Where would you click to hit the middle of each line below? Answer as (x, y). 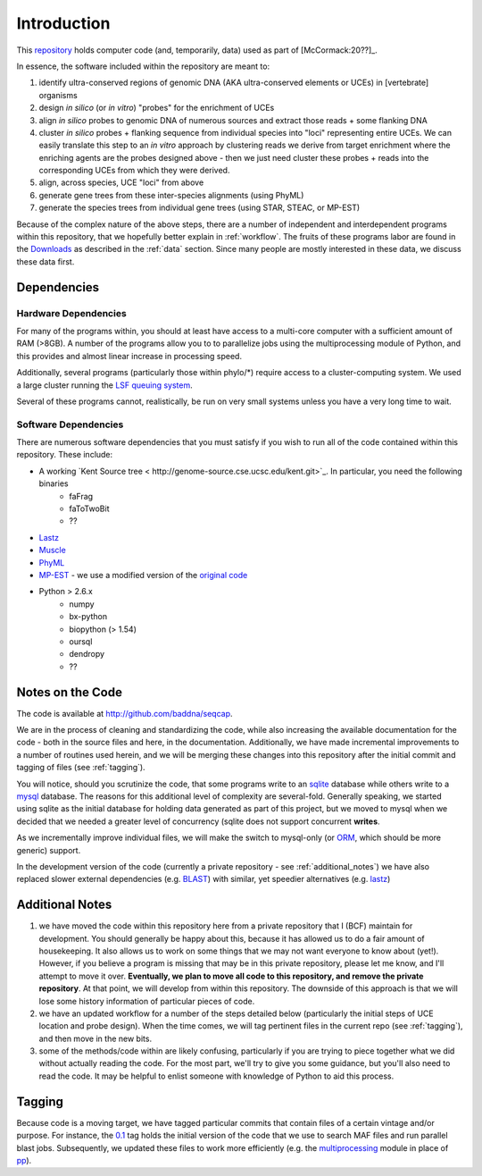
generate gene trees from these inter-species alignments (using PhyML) (171, 195)
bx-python (88, 617)
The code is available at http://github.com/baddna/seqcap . (125, 713)
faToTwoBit (90, 508)
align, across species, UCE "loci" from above (121, 182)
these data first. (46, 261)
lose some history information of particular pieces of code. (147, 1001)
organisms (58, 95)
